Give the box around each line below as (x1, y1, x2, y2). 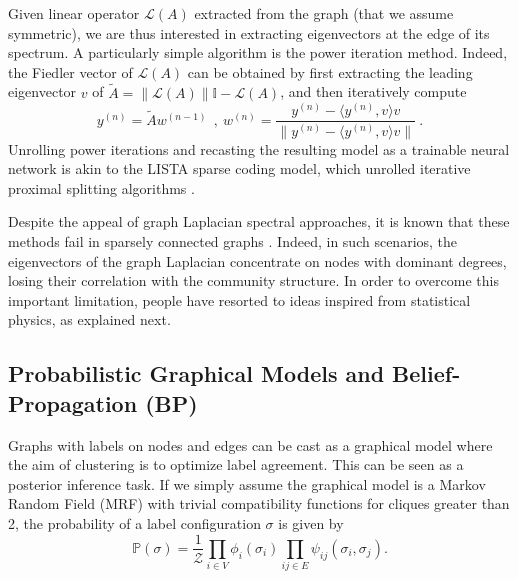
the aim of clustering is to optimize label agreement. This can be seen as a (8, 454, 464, 475)
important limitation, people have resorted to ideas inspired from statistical (8, 289, 471, 310)
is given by (278, 512, 344, 533)
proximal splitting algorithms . (8, 177, 195, 198)
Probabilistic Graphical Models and (8, 358, 385, 389)
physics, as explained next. (8, 309, 171, 330)
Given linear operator (8, 3, 140, 23)
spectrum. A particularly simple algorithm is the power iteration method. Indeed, (8, 42, 508, 63)
